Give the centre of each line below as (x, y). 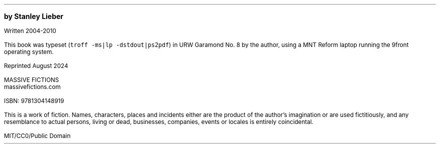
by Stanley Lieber (34, 16)
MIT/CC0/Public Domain (37, 136)
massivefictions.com (32, 87)
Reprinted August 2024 (36, 66)
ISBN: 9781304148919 (34, 101)
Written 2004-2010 (30, 31)
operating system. (29, 52)
